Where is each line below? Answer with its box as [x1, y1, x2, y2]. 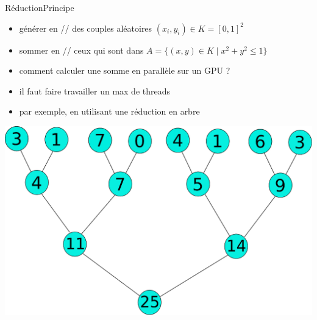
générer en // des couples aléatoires [19, 21, 152, 34]
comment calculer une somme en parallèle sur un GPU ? [19, 64, 230, 77]
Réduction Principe [5, 1, 74, 13]
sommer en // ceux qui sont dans [19, 43, 144, 56]
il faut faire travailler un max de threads [19, 84, 170, 97]
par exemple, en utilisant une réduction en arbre [19, 105, 200, 118]
